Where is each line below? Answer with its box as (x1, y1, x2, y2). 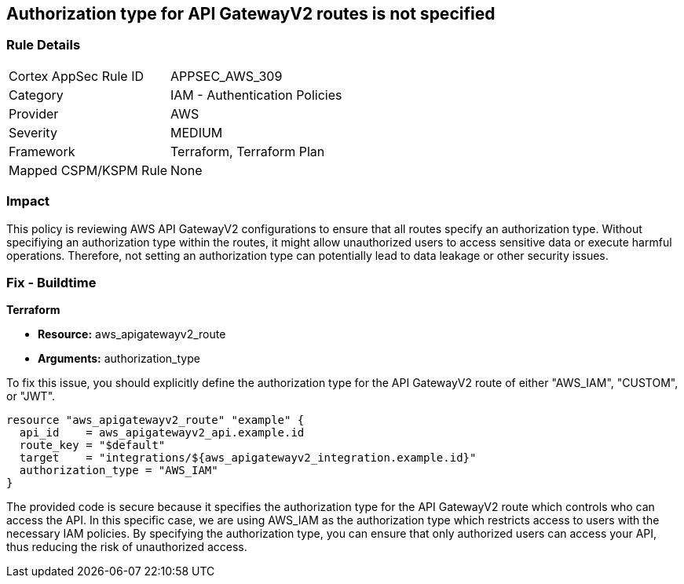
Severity (9, 124, 57, 141)
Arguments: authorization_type (38, 352, 200, 366)
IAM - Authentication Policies (170, 86, 342, 103)
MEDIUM (170, 124, 223, 141)
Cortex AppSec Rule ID (9, 68, 144, 84)
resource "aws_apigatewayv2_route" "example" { (6, 414, 305, 427)
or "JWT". (6, 389, 56, 403)
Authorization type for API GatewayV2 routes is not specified (6, 4, 496, 24)
